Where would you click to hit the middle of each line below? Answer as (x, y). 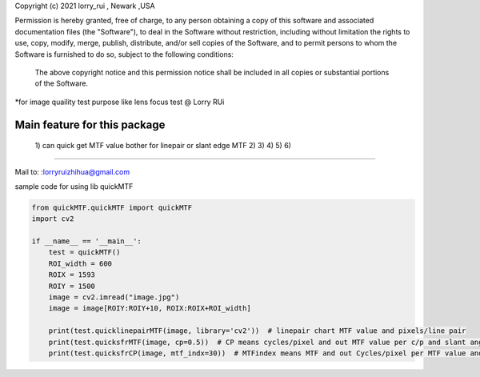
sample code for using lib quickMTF (74, 186)
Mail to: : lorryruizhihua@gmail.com (72, 171)
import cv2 (53, 219)
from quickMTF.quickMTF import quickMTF (112, 207)
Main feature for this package (90, 124)
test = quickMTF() (84, 253)
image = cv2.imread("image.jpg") (114, 297)
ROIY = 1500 (72, 286)
